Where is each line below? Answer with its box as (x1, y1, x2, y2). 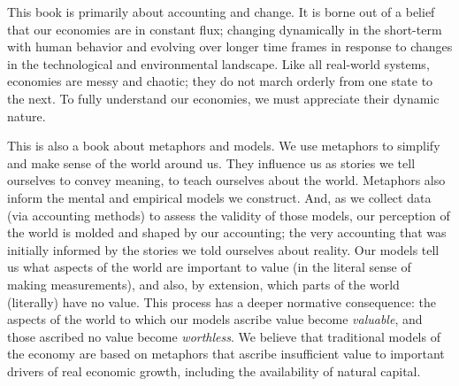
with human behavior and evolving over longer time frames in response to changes (7, 37, 453, 56)
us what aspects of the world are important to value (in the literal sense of (7, 258, 411, 276)
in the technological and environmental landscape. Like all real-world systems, (7, 54, 430, 73)
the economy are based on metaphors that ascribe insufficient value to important (7, 344, 445, 363)
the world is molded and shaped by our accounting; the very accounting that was (7, 223, 447, 242)
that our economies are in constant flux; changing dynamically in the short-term (7, 19, 442, 38)
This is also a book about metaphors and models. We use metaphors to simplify (7, 136, 440, 155)
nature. (7, 106, 46, 125)
